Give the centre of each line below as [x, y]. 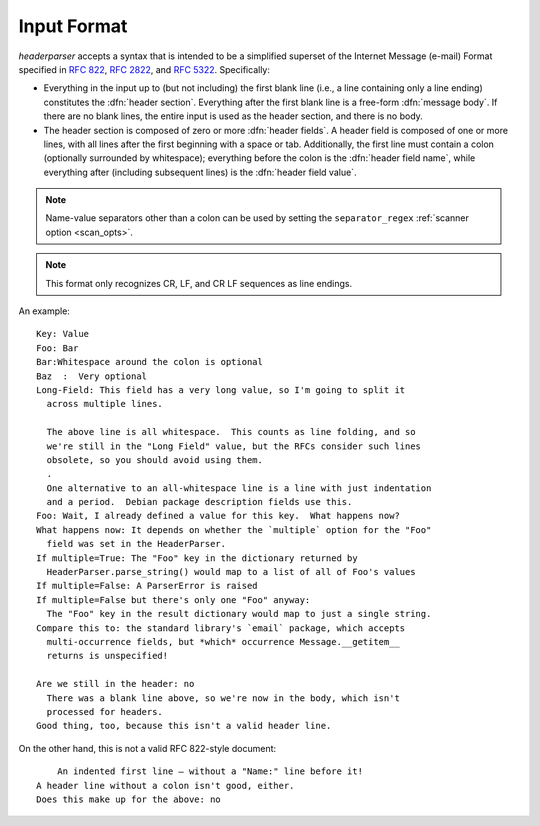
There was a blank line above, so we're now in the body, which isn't [223, 698]
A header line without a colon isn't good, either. [165, 785]
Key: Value [63, 334]
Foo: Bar [57, 348]
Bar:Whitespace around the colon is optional [150, 362]
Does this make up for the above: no [129, 799]
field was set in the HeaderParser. [136, 544]
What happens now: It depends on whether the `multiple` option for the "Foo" [234, 529]
